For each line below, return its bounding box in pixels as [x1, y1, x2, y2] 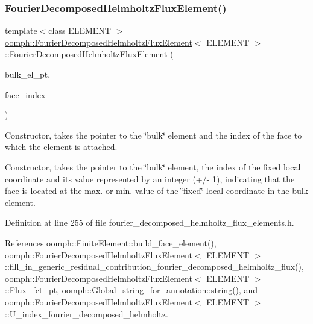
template [5, 24, 37, 37]
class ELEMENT [48, 24, 111, 37]
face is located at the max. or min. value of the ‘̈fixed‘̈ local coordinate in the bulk [5, 184, 308, 197]
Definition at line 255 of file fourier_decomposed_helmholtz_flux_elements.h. [5, 216, 294, 229]
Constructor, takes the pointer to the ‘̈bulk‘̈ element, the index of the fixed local [5, 160, 301, 173]
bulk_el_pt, [5, 68, 51, 80]
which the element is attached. [5, 140, 118, 153]
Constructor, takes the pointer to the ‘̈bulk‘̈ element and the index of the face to [5, 128, 302, 141]
